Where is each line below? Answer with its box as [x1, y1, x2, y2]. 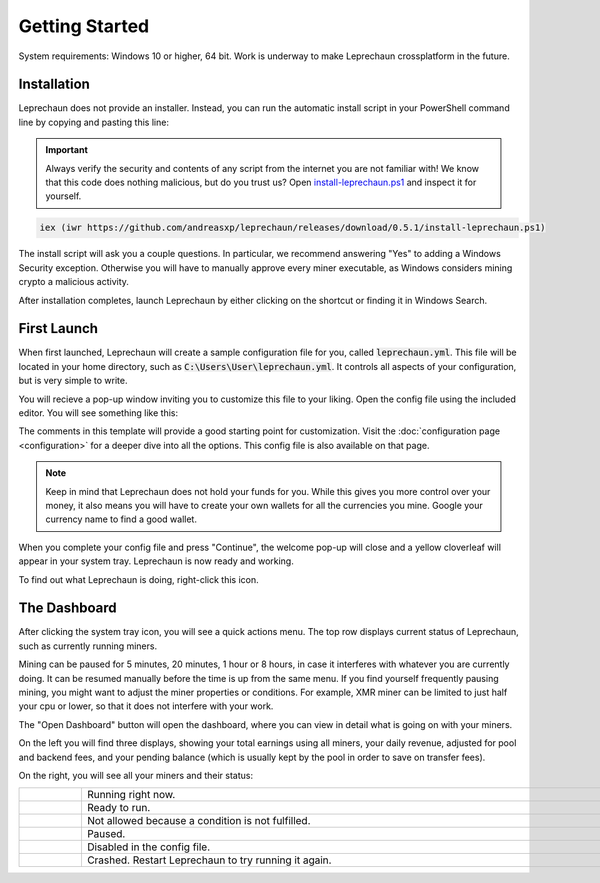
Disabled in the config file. [86, 840, 211, 854]
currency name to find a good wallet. [45, 513, 197, 525]
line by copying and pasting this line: [18, 116, 170, 128]
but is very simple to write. [18, 375, 128, 387]
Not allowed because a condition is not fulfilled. [86, 814, 311, 828]
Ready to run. [86, 801, 151, 815]
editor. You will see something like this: [18, 407, 179, 419]
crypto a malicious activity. [18, 276, 130, 288]
